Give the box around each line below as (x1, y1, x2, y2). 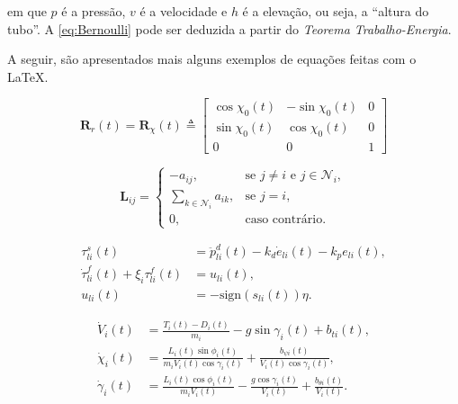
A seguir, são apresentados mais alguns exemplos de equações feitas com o (7, 49, 417, 68)
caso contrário (245, 212, 323, 226)
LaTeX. (7, 67, 49, 85)
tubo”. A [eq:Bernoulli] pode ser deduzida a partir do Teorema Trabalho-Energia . (7, 19, 452, 38)
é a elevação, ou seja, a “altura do (242, 2, 429, 20)
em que (7, 2, 47, 20)
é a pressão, (61, 2, 126, 20)
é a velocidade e (139, 2, 228, 20)
